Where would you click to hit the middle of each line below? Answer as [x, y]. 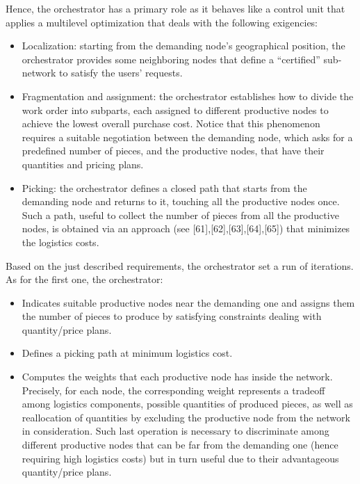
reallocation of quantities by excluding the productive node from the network [186, 417]
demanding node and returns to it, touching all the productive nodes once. [181, 201]
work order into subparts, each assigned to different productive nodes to [175, 110]
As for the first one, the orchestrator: [84, 279]
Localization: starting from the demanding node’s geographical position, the [183, 46]
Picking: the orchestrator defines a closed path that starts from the [164, 187]
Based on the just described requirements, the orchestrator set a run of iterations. [180, 265]
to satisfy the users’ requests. [121, 73]
